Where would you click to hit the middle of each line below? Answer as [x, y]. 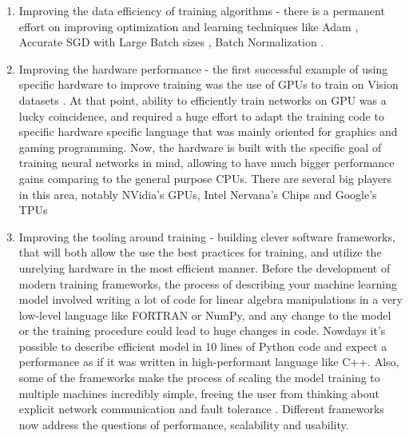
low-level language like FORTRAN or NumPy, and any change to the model [205, 315]
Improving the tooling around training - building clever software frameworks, [207, 236]
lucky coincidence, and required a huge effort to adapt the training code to [201, 115]
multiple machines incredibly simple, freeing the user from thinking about [199, 393]
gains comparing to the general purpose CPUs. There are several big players [205, 178]
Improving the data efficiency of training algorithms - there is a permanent [202, 10]
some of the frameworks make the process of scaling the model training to [199, 378]
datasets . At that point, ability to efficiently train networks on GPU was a [203, 100]
